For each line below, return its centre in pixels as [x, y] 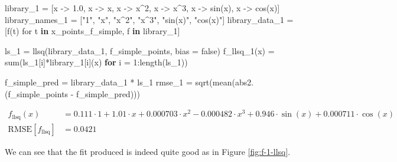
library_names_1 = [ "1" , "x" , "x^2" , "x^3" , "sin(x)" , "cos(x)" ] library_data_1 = [149, 19]
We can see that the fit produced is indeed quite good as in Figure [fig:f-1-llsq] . [148, 151]
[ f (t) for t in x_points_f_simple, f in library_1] [92, 31]
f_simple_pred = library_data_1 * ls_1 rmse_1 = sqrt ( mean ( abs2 [128, 82]
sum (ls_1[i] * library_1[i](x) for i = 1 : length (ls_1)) [96, 62]
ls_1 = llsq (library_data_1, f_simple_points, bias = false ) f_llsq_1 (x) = [140, 50]
